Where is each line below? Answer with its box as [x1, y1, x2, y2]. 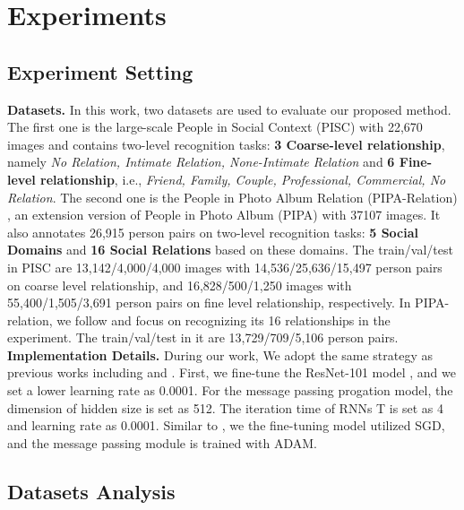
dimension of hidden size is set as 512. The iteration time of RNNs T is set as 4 [7, 398, 443, 417]
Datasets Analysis [7, 477, 176, 505]
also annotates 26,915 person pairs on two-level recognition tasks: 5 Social [7, 222, 419, 241]
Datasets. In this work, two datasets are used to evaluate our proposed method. [7, 99, 451, 118]
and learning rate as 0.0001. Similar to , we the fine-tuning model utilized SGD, [7, 416, 445, 435]
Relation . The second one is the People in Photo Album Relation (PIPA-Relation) [7, 187, 458, 206]
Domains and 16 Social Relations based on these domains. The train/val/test [7, 240, 453, 259]
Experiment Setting [7, 57, 193, 85]
